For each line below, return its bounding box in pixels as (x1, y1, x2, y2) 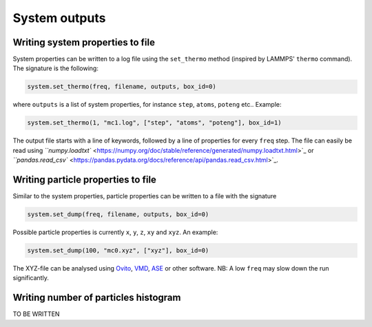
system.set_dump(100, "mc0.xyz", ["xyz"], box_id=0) (27, 246, 209, 255)
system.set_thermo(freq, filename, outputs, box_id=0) (27, 83, 216, 91)
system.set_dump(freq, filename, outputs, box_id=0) (27, 211, 209, 218)
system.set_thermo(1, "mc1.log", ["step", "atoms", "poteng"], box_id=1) (27, 119, 282, 127)
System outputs (12, 10, 106, 25)
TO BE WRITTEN (12, 310, 60, 318)
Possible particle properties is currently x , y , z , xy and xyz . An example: (12, 228, 218, 237)
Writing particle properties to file (12, 173, 156, 185)
